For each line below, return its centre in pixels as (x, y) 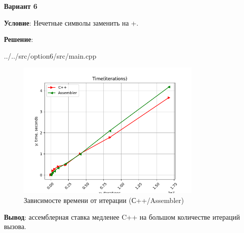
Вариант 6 (21, 6)
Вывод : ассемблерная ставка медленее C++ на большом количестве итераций (122, 216)
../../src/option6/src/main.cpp (50, 55)
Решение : (19, 39)
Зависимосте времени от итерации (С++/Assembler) (104, 200)
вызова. (15, 226)
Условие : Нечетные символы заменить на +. (71, 22)
